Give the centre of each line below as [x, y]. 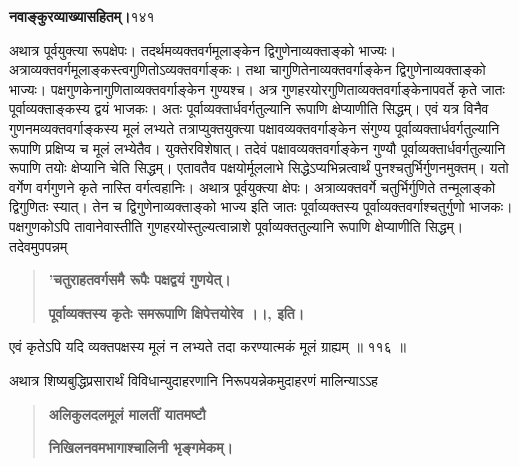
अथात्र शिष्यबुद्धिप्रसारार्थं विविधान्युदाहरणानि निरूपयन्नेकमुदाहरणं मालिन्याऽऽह [193, 379]
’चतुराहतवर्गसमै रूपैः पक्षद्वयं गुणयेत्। [139, 279]
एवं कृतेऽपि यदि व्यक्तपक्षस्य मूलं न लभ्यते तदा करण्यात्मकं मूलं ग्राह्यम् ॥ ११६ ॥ [207, 346]
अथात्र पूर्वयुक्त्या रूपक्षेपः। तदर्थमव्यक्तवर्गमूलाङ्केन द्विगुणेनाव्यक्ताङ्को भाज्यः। [203, 49]
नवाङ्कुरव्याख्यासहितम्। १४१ [82, 16]
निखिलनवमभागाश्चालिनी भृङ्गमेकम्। [140, 447]
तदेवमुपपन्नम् [38, 245]
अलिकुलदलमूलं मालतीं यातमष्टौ [127, 413]
